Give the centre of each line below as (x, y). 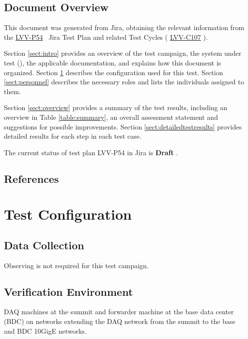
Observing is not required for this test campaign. (76, 265)
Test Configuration (68, 214)
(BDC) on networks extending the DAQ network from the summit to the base (120, 321)
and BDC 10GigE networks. (45, 331)
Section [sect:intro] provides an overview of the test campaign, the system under (123, 53)
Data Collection (44, 245)
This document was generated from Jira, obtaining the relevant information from (124, 27)
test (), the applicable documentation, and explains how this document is (113, 62)
